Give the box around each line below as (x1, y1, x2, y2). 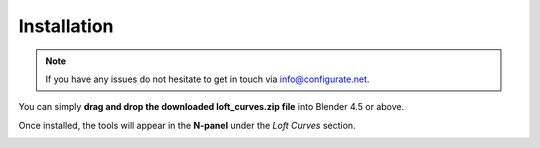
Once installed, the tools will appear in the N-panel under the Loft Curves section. (18, 119, 356, 131)
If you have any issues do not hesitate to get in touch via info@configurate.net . (45, 73, 370, 85)
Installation (18, 15, 114, 37)
